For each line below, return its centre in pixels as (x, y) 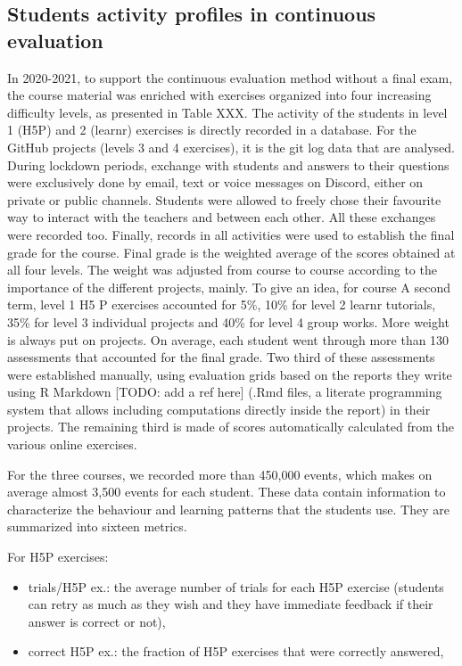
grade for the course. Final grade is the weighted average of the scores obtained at (231, 252)
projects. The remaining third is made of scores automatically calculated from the (231, 427)
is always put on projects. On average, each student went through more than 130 (228, 339)
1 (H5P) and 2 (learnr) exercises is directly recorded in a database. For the (212, 130)
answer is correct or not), (97, 621)
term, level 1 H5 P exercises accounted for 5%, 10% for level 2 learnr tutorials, (222, 304)
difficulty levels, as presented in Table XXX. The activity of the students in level (227, 112)
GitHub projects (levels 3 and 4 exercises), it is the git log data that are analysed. (231, 147)
